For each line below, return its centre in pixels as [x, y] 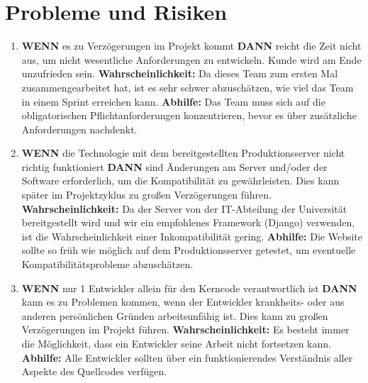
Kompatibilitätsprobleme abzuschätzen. [107, 264]
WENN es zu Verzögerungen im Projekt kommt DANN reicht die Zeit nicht [191, 46]
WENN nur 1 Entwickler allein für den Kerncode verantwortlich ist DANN [189, 288]
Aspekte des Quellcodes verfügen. [94, 371]
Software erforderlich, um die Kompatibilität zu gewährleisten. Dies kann [180, 181]
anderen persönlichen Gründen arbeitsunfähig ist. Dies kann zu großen [175, 315]
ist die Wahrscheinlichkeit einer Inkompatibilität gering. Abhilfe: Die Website [192, 236]
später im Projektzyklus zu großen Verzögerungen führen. [146, 195]
